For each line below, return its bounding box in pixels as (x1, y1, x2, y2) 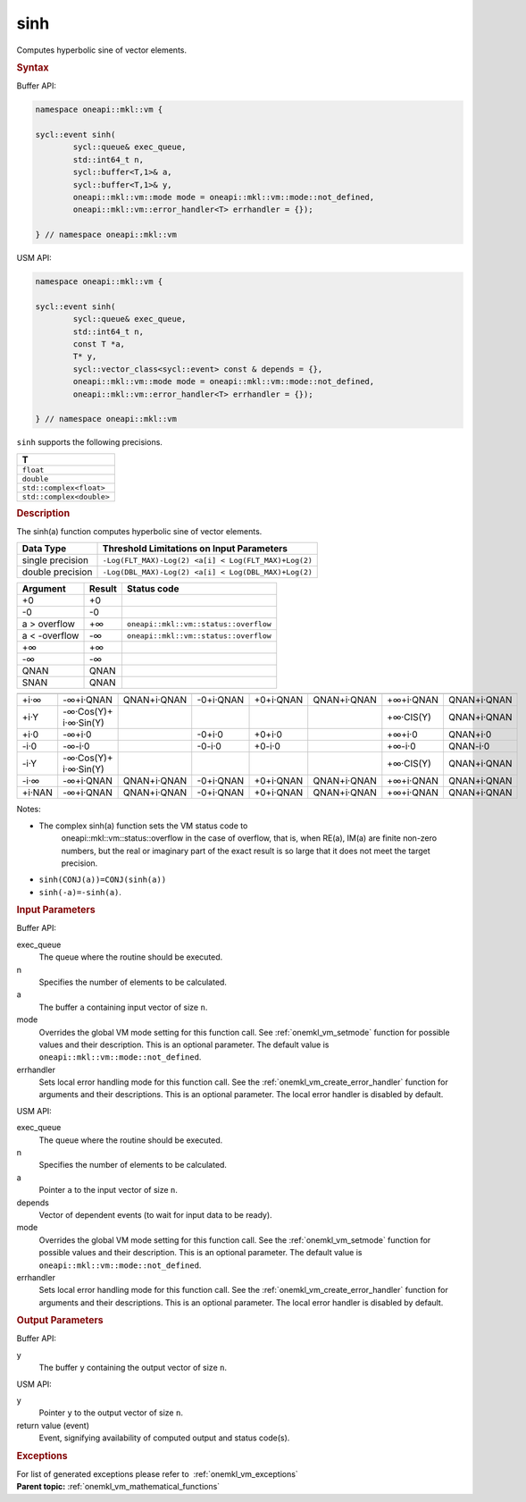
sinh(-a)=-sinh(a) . (38, 886, 122, 897)
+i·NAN (21, 786, 53, 799)
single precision (21, 554, 89, 566)
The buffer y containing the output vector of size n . (38, 1363, 228, 1373)
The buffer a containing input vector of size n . (38, 1002, 208, 1012)
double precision (21, 566, 93, 578)
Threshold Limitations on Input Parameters (102, 542, 288, 555)
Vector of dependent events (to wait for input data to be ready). (38, 1209, 272, 1220)
